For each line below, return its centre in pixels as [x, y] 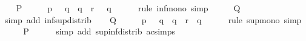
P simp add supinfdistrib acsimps [99, 31]
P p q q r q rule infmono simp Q [128, 8]
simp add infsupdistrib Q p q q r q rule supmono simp [153, 19]
